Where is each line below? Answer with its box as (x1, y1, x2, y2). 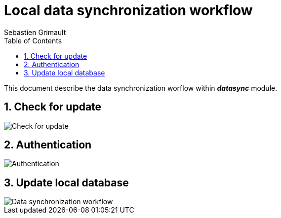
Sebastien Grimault (4, 28, 66, 36)
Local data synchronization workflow (4, 2, 253, 19)
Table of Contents (4, 36, 62, 45)
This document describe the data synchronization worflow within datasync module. (4, 83, 278, 92)
